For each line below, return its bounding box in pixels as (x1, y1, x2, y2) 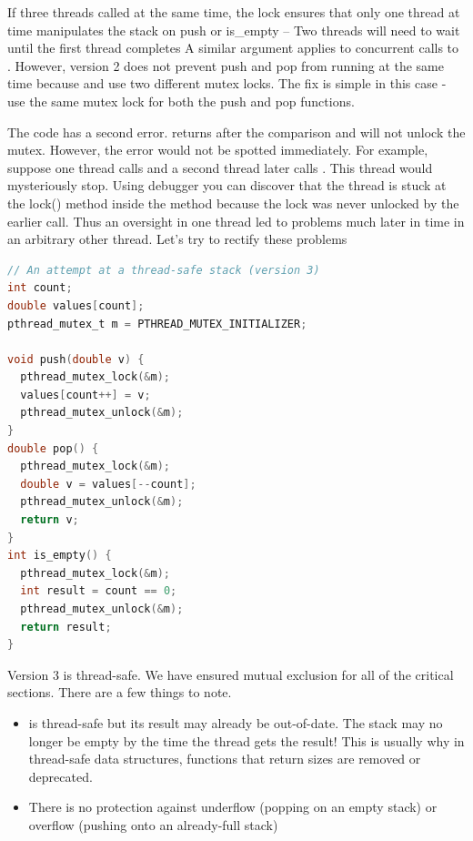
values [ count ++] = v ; (20, 388, 151, 401)
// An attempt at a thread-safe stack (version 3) (7, 263, 320, 277)
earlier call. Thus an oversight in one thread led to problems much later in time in (7, 211, 465, 230)
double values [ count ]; (7, 299, 145, 312)
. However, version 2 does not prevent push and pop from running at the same (7, 56, 445, 75)
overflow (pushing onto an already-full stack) (28, 815, 278, 834)
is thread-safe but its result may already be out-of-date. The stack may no (28, 713, 443, 732)
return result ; (20, 620, 112, 633)
